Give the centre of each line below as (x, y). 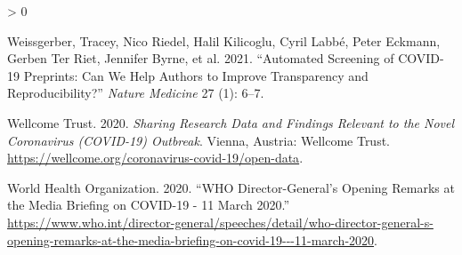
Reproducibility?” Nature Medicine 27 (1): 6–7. (136, 93)
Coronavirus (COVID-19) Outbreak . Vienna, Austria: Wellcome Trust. (199, 140)
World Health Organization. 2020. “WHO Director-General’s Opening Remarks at (231, 187)
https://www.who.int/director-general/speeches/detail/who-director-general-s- (220, 222)
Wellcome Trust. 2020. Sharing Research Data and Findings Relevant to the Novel (231, 122)
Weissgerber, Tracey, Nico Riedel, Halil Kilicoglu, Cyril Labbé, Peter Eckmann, (224, 40)
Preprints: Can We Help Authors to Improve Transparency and (196, 75)
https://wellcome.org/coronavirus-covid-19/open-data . (155, 158)
